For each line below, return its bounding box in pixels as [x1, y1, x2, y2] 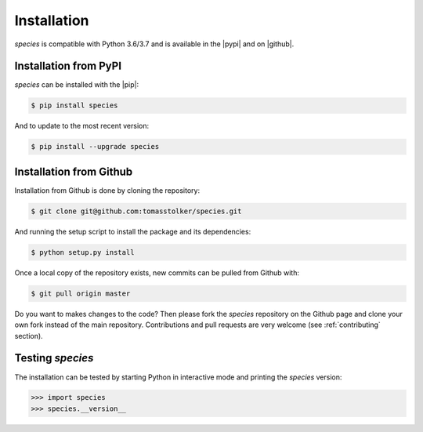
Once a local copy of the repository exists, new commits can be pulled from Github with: [14, 267, 299, 278]
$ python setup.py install [31, 248, 135, 256]
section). [14, 331, 43, 340]
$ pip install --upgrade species [31, 142, 160, 151]
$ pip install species [31, 101, 118, 110]
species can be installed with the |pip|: [14, 80, 139, 89]
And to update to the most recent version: [14, 122, 149, 131]
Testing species [14, 351, 94, 365]
